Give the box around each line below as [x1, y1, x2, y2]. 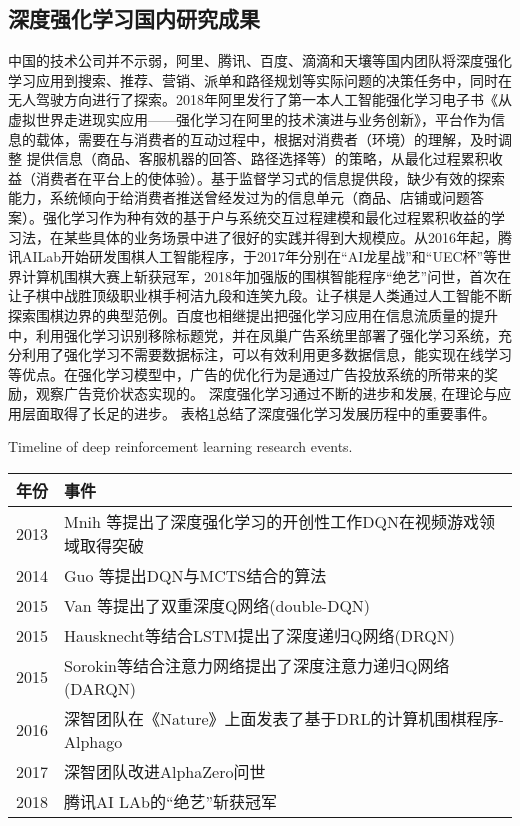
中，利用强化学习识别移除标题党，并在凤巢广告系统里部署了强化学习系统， [8, 324, 498, 345]
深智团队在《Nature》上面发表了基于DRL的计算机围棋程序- [64, 707, 504, 731]
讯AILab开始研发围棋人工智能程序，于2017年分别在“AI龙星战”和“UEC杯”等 [8, 246, 498, 267]
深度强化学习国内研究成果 [8, 3, 260, 34]
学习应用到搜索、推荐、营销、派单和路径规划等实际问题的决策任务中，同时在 [8, 69, 512, 90]
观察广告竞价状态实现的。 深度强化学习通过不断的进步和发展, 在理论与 [35, 383, 498, 404]
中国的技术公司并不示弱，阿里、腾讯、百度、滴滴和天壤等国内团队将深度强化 [8, 50, 512, 71]
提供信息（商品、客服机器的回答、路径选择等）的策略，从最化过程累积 [26, 148, 489, 169]
